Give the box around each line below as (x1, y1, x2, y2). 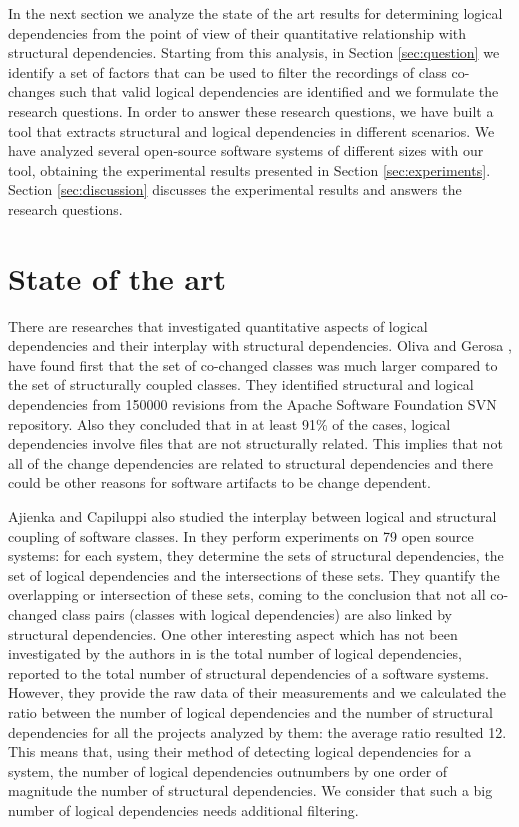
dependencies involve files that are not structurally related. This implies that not (8, 433, 503, 454)
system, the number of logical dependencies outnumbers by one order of (8, 760, 448, 781)
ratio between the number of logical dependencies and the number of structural (8, 701, 493, 722)
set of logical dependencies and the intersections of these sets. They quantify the (8, 564, 500, 585)
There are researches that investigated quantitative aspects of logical (8, 315, 428, 336)
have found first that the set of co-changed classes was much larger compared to (8, 354, 498, 375)
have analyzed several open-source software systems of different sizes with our (8, 140, 484, 161)
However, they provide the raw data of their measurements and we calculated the (8, 682, 507, 703)
